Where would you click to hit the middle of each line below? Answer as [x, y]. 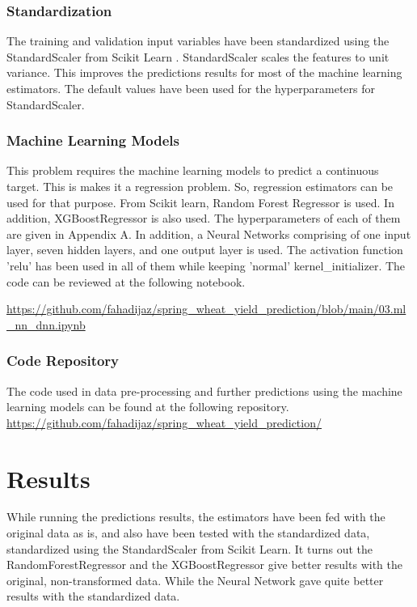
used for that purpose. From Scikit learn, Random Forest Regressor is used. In [200, 202]
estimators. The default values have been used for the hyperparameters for [191, 88]
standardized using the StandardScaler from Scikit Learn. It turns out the [190, 548]
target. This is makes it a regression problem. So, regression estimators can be [200, 186]
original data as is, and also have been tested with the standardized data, [188, 533]
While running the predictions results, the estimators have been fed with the [196, 517]
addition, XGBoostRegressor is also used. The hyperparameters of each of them [204, 218]
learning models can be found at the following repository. [148, 407]
